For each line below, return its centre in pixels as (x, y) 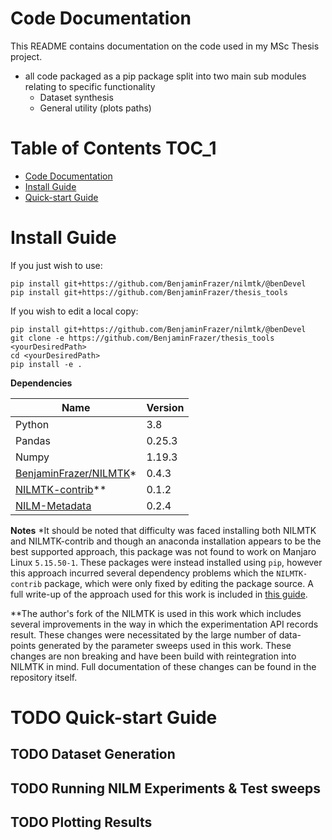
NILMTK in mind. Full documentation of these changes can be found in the (163, 666)
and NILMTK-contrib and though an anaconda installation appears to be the (166, 541)
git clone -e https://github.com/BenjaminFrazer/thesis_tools (142, 338)
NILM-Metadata (53, 505)
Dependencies (41, 383)
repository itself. (44, 677)
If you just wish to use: (56, 265)
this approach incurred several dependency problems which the (142, 573)
